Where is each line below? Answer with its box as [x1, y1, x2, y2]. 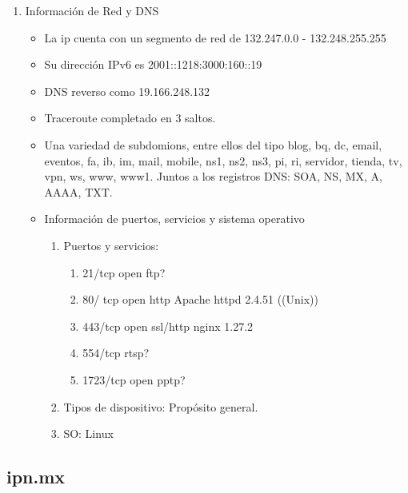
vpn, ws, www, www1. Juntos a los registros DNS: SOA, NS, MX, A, [44, 168, 382, 185]
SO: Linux [63, 425, 114, 442]
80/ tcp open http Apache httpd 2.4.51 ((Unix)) [82, 291, 318, 308]
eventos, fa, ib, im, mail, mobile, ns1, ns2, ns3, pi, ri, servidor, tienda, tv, [44, 152, 402, 169]
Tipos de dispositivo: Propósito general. [63, 398, 258, 415]
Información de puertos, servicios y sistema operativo [44, 210, 305, 227]
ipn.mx [6, 464, 66, 489]
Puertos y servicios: [63, 237, 159, 253]
